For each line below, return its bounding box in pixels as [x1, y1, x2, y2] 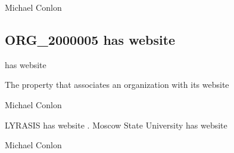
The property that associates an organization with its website [5, 78, 229, 91]
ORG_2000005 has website [5, 30, 176, 48]
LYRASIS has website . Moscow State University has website [5, 118, 227, 131]
